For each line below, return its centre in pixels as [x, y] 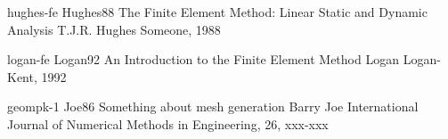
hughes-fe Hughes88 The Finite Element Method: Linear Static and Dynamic [217, 12]
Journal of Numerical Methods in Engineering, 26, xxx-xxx [168, 123]
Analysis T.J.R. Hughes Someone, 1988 [114, 29]
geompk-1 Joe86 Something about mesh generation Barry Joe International [213, 106]
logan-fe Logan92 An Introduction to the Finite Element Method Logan [203, 59]
